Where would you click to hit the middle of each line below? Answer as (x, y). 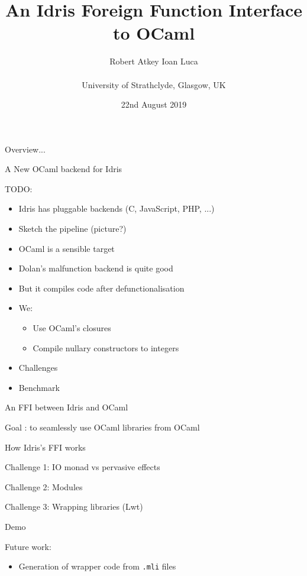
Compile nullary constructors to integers (106, 347)
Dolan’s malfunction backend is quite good (96, 268)
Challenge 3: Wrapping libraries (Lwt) (74, 507)
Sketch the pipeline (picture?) (72, 229)
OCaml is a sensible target (67, 248)
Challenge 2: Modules (44, 486)
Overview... (25, 149)
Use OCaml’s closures (72, 328)
